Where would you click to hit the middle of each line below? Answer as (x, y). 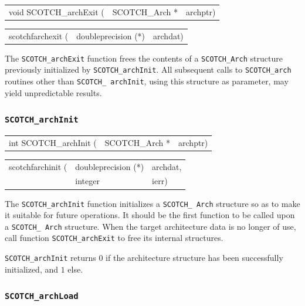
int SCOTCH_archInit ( (53, 142)
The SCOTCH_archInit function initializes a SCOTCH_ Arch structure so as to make (152, 203)
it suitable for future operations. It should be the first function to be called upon (150, 215)
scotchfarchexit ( (39, 35)
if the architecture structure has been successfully (194, 258)
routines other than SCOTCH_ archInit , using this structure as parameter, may (147, 81)
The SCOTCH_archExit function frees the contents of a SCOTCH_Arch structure (144, 58)
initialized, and (32, 269)
